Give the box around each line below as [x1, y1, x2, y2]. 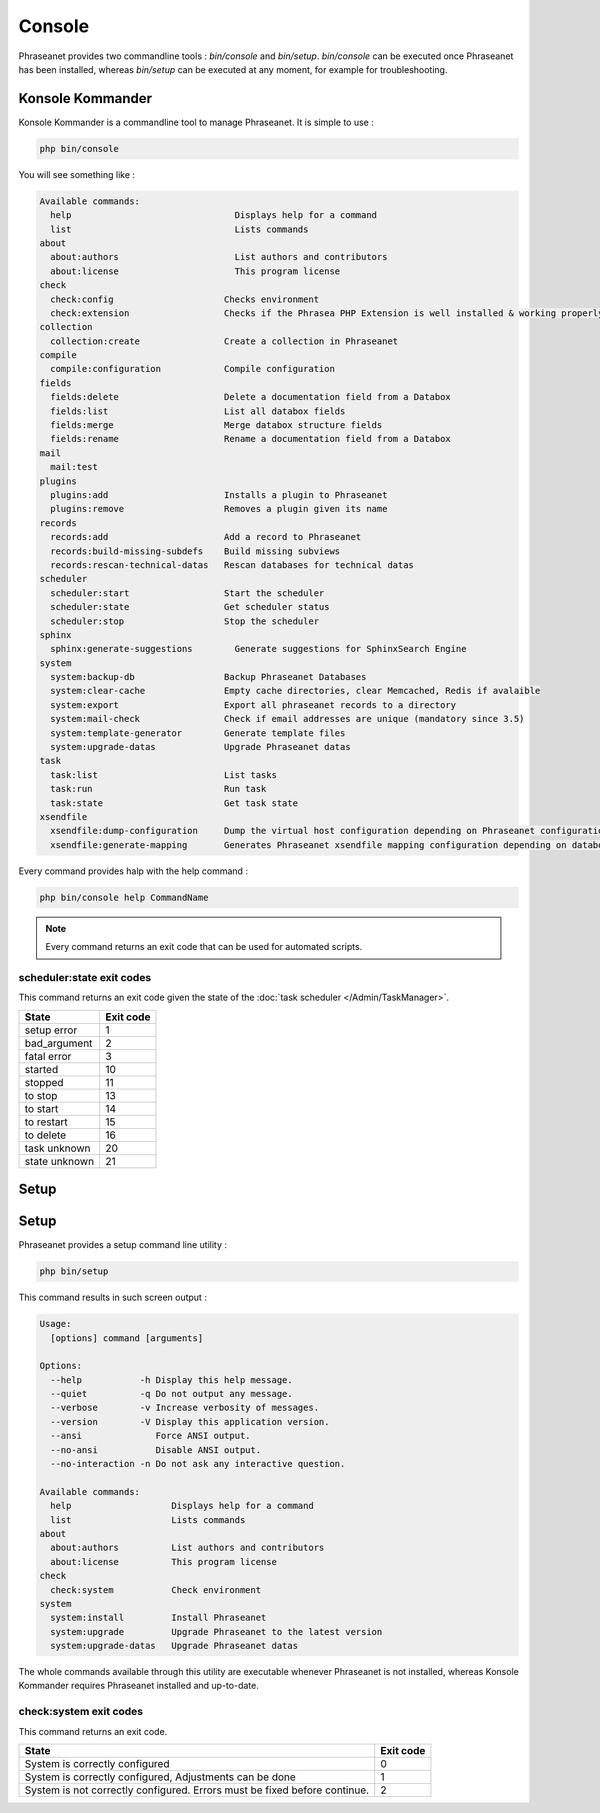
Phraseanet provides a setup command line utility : [18, 1239, 228, 1251]
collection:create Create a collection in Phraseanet [50, 335, 399, 347]
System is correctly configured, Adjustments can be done [24, 1770, 297, 1784]
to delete [24, 1128, 67, 1142]
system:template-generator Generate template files [50, 727, 346, 739]
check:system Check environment [50, 1584, 262, 1595]
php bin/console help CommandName [39, 891, 209, 903]
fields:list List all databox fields [50, 405, 346, 417]
